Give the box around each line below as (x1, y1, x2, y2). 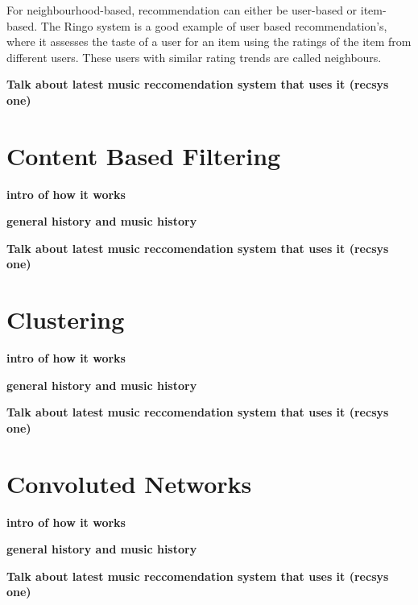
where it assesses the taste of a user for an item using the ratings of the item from (6, 33, 412, 50)
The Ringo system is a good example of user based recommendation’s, (40, 17, 387, 34)
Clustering (6, 303, 125, 336)
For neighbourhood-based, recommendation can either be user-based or (6, 2, 358, 18)
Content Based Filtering (6, 139, 281, 172)
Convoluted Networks (6, 466, 252, 499)
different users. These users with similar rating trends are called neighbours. (6, 48, 382, 65)
